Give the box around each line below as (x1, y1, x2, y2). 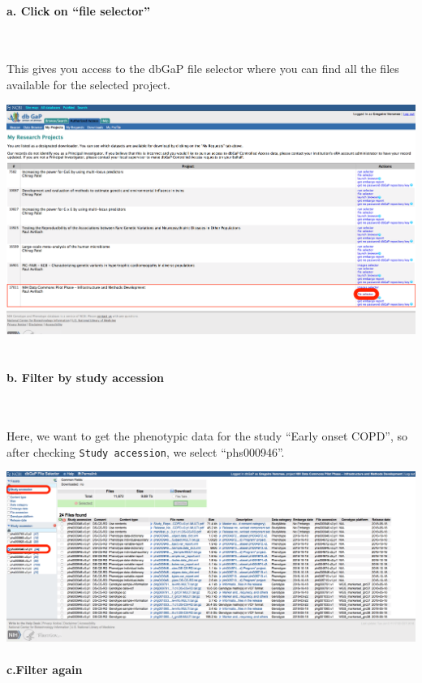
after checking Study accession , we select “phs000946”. (6, 443, 285, 460)
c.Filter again (6, 660, 83, 677)
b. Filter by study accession (6, 369, 164, 386)
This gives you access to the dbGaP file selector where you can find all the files (6, 60, 399, 77)
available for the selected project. (6, 75, 170, 92)
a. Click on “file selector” (6, 2, 150, 19)
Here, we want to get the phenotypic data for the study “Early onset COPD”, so (6, 427, 408, 444)
